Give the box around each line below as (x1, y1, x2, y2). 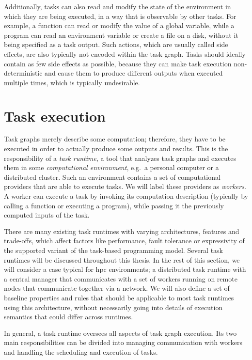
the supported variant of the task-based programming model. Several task (4, 245, 223, 255)
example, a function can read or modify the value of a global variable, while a (4, 20, 235, 31)
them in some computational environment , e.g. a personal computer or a (4, 162, 219, 172)
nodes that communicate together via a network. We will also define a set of (4, 283, 230, 293)
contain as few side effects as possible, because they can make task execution (4, 58, 232, 68)
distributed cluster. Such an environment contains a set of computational (4, 172, 220, 182)
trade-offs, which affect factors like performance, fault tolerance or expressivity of (4, 235, 245, 246)
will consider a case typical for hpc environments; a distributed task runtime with (4, 264, 246, 274)
